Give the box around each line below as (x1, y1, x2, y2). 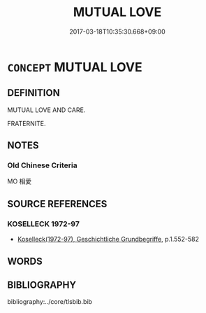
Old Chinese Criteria (7, 160, 78, 170)
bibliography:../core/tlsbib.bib (7, 298, 93, 306)
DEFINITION (7, 87, 61, 99)
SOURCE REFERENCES (7, 197, 108, 210)
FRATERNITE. (7, 119, 46, 127)
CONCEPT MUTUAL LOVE (7, 59, 142, 75)
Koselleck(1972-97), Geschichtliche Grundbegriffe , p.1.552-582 (17, 235, 199, 244)
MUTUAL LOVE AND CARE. (7, 106, 86, 114)
